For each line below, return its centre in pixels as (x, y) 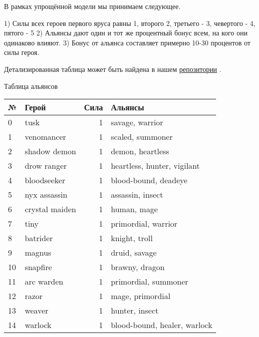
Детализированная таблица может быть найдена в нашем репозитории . (113, 69)
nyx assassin (46, 195)
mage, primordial (141, 296)
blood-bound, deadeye (149, 180)
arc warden (44, 282)
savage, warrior (137, 122)
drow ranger (46, 166)
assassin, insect (137, 195)
